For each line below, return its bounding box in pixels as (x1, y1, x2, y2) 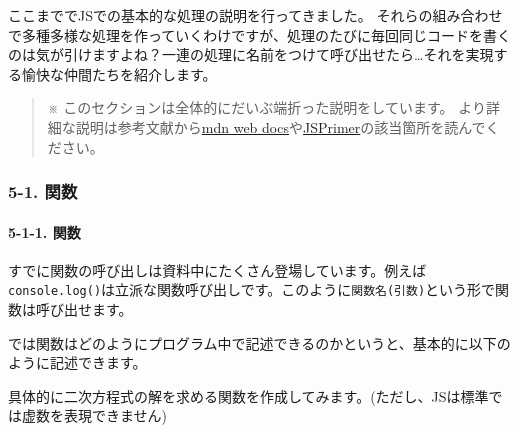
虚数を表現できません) (21, 405, 168, 426)
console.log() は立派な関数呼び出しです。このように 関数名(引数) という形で (8, 279, 496, 300)
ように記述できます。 (8, 352, 147, 373)
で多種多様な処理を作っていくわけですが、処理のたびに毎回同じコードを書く (8, 24, 512, 45)
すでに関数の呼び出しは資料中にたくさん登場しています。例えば (8, 259, 427, 280)
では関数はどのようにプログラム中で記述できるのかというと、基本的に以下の (8, 332, 511, 353)
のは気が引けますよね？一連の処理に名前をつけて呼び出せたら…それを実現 (8, 44, 494, 65)
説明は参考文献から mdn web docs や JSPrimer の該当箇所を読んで (75, 116, 486, 137)
